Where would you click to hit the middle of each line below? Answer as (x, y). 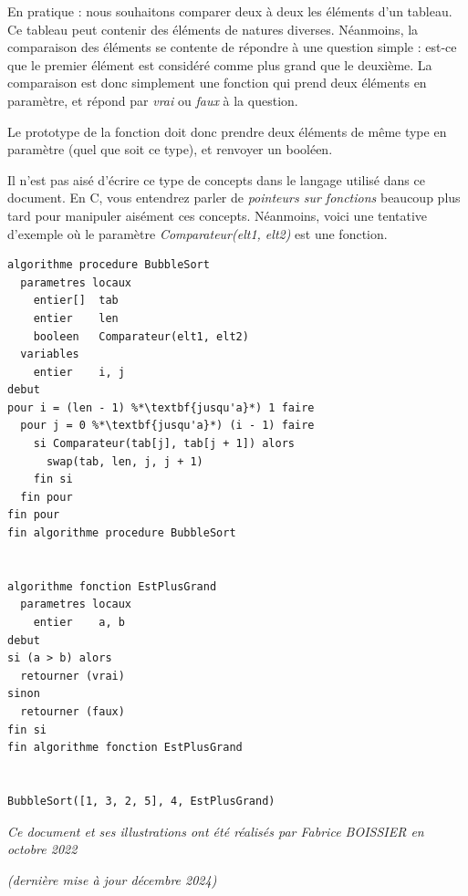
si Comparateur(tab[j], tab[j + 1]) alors (164, 444)
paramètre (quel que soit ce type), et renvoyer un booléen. (170, 149)
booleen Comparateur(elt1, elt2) (141, 336)
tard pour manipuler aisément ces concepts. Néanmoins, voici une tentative (218, 215)
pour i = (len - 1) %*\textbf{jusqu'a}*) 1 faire (161, 407)
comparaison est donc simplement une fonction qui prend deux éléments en (217, 83)
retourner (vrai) (73, 676)
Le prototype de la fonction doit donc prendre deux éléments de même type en (227, 131)
